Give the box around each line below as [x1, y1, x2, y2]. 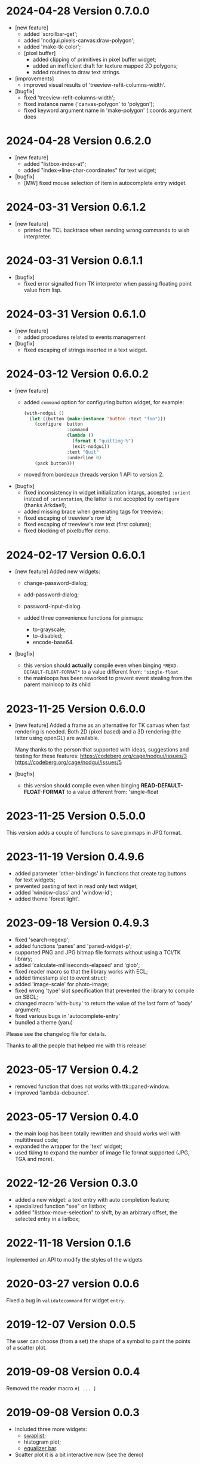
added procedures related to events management [23, 334, 146, 341]
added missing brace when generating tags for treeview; [23, 508, 164, 516]
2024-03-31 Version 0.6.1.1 [6, 254, 143, 267]
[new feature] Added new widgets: [14, 568, 100, 575]
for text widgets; [14, 876, 56, 884]
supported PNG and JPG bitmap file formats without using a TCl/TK [14, 949, 181, 956]
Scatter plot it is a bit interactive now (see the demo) [14, 1451, 144, 1458]
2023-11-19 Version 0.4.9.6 [6, 850, 144, 863]
